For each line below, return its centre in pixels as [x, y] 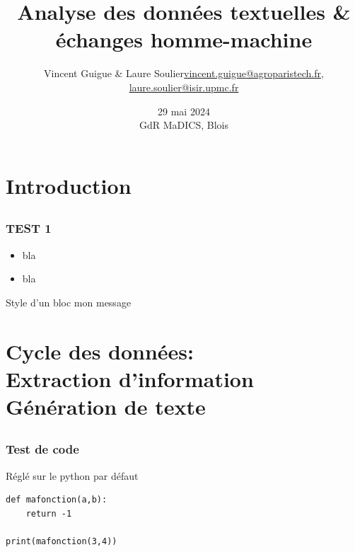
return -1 [49, 513]
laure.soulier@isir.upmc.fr [184, 87]
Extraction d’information [130, 378]
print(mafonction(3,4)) [62, 542]
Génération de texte [106, 406]
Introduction [69, 185]
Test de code [42, 449]
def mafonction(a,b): [57, 500]
